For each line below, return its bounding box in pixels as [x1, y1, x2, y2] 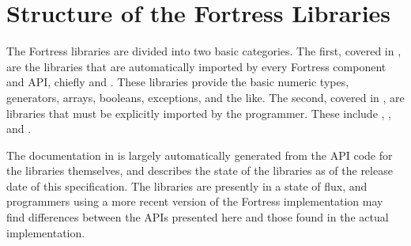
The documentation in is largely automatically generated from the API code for [6, 146, 393, 163]
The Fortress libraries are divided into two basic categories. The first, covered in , [6, 43, 402, 59]
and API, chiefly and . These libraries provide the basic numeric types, [6, 74, 349, 90]
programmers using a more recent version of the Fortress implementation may [6, 193, 383, 210]
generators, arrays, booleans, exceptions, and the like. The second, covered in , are [6, 89, 405, 105]
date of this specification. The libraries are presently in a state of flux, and [6, 177, 368, 194]
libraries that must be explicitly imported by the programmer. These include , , [6, 104, 391, 121]
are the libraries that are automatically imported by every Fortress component [6, 58, 386, 74]
